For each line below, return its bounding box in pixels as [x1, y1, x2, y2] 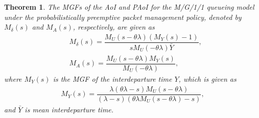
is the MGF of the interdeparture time [53, 74, 172, 84]
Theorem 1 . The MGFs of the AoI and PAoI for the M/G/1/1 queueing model [4, 2, 254, 12]
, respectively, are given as [73, 21, 155, 32]
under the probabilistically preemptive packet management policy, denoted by [4, 11, 242, 22]
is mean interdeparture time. [25, 104, 114, 114]
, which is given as [178, 74, 237, 84]
